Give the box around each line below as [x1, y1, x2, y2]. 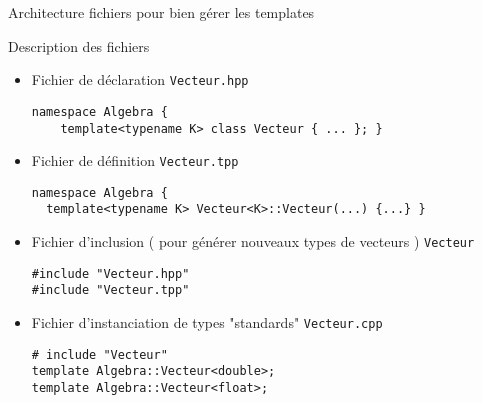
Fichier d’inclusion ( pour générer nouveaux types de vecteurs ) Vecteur [31, 231, 475, 252]
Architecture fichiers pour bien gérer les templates [8, 2, 315, 22]
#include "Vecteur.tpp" [31, 283, 190, 298]
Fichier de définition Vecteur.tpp [31, 150, 239, 171]
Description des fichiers [8, 35, 150, 56]
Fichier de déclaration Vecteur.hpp [31, 69, 249, 90]
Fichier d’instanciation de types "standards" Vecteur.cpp [31, 312, 383, 333]
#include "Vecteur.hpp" [31, 266, 190, 281]
